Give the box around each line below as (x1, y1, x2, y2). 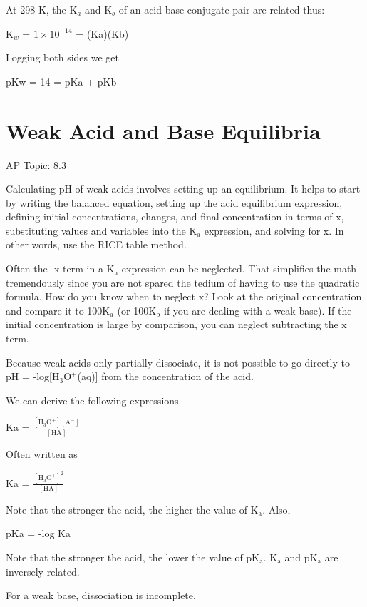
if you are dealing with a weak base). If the (164, 302, 352, 317)
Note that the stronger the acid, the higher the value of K (6, 501, 259, 516)
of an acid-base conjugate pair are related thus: (118, 2, 325, 16)
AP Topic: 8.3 (6, 157, 66, 172)
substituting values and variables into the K (6, 223, 197, 238)
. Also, (262, 501, 291, 516)
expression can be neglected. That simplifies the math (121, 261, 357, 276)
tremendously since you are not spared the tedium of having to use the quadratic (6, 275, 360, 290)
